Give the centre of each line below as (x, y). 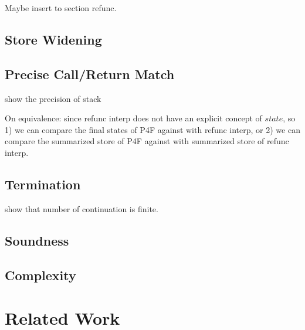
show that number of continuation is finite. (82, 208)
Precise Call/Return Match (90, 74)
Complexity (40, 275)
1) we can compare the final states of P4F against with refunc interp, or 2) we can (152, 129)
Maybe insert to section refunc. (61, 8)
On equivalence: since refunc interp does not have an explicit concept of (133, 118)
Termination (43, 184)
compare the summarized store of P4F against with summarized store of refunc (147, 141)
